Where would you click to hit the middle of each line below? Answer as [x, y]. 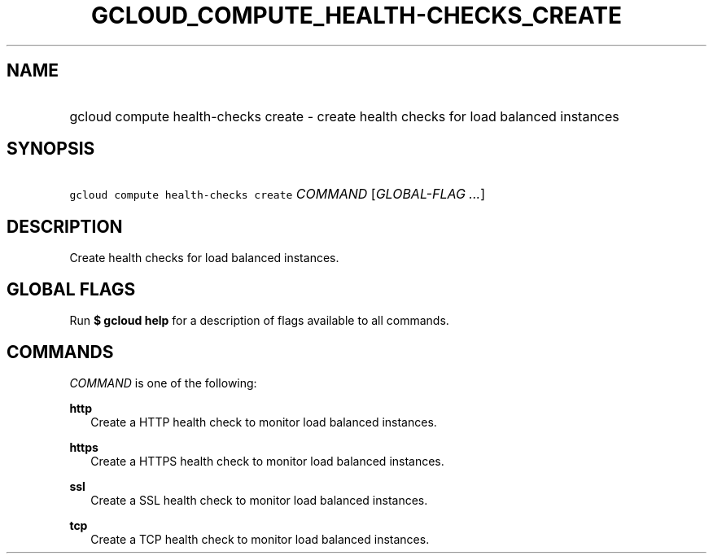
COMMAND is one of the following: [163, 383]
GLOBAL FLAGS [71, 289]
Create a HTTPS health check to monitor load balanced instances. [267, 461]
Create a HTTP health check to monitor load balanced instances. [264, 422]
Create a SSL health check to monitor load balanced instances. [259, 500]
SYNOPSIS [51, 149]
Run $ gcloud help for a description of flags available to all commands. [259, 321]
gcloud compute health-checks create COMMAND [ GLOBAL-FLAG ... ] [278, 194]
